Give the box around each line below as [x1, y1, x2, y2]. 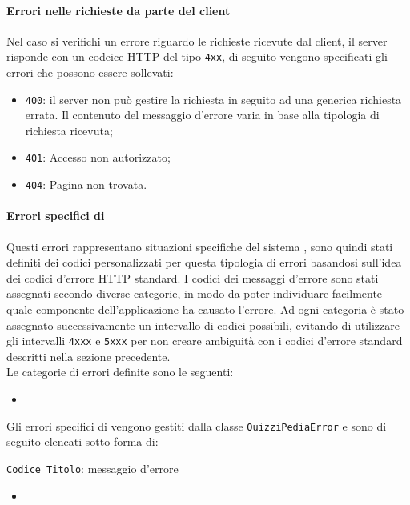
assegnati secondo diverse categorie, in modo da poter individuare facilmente [6, 285, 383, 302]
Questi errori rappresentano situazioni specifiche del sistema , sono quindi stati [6, 238, 393, 255]
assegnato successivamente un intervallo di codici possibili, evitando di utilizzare [6, 316, 400, 333]
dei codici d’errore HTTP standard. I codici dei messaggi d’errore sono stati [6, 269, 379, 286]
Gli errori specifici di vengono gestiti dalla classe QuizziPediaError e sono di [6, 417, 387, 434]
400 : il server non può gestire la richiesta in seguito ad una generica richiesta [25, 90, 402, 107]
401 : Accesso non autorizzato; [25, 149, 171, 166]
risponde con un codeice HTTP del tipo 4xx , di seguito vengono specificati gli [6, 48, 388, 65]
